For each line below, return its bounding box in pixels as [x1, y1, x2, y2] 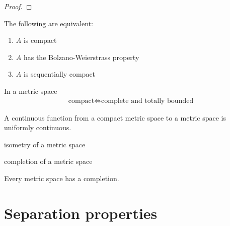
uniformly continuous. [4, 122, 71, 133]
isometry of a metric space [4, 139, 86, 149]
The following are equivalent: [4, 18, 93, 28]
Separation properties [4, 202, 158, 223]
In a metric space [4, 85, 57, 96]
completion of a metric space [4, 156, 93, 166]
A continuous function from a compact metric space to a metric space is [4, 112, 226, 123]
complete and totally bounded [101, 97, 194, 104]
